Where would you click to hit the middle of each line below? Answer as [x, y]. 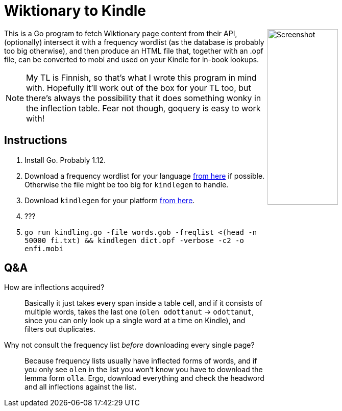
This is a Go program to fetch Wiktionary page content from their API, [121, 33]
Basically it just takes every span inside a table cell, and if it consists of [144, 303]
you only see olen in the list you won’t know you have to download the [144, 370]
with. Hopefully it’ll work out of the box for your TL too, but [139, 88]
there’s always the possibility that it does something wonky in [144, 98]
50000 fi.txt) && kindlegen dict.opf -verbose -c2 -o [134, 240]
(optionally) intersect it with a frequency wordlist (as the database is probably [134, 42]
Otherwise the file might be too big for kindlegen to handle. [127, 184]
